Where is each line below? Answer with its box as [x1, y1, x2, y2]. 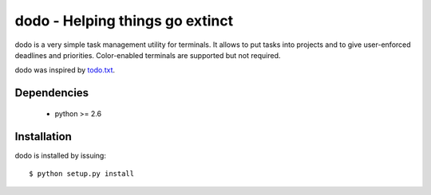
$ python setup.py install [29, 170, 135, 178]
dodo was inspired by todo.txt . [14, 65, 116, 75]
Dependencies [14, 86, 89, 99]
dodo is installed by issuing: [14, 150, 107, 160]
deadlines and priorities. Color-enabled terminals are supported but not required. [14, 50, 281, 60]
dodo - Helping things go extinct [14, 12, 234, 29]
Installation [14, 130, 72, 143]
